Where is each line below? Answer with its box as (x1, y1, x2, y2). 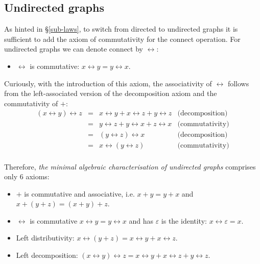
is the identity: (161, 215, 207, 226)
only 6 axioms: (4, 171, 50, 182)
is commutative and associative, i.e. (24, 188, 135, 199)
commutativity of (4, 98, 58, 108)
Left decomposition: (16, 250, 78, 260)
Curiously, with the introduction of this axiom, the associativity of (4, 78, 212, 88)
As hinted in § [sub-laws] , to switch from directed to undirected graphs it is (4, 23, 238, 34)
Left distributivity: (16, 232, 75, 243)
